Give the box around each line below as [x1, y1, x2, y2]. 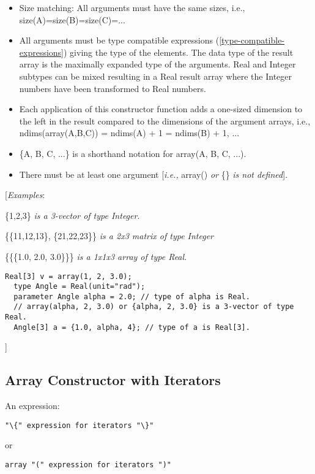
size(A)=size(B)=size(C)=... [19, 13, 125, 26]
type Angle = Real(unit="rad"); [13, 282, 146, 291]
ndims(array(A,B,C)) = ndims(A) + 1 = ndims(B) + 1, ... [19, 126, 240, 139]
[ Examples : [5, 188, 45, 201]
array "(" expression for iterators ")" [5, 461, 172, 470]
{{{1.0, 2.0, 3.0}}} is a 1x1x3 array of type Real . [5, 250, 187, 262]
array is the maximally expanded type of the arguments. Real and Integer [19, 58, 296, 71]
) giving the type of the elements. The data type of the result [64, 45, 294, 58]
